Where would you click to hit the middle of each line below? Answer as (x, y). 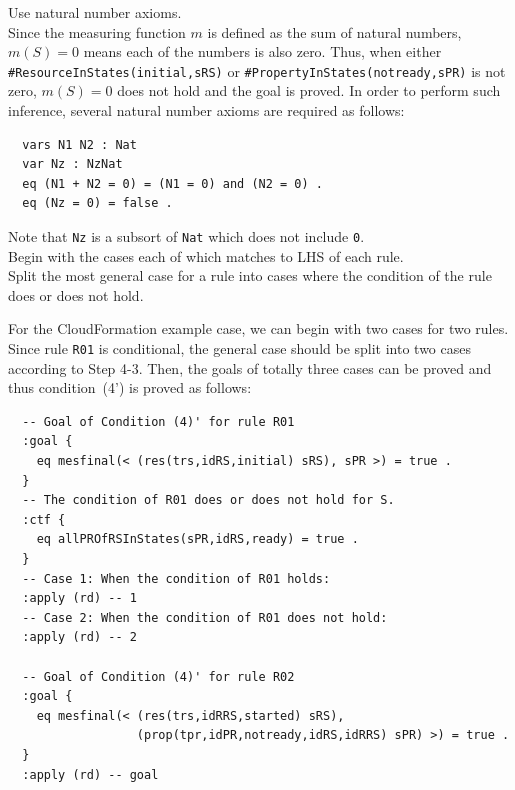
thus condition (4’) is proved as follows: (130, 387)
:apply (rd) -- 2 (79, 637)
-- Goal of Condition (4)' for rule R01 (158, 421)
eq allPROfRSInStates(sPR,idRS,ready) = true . (197, 539)
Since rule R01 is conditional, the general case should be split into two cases (240, 348)
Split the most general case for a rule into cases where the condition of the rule (250, 275)
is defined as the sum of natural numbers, (334, 31)
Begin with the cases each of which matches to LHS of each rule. (206, 255)
